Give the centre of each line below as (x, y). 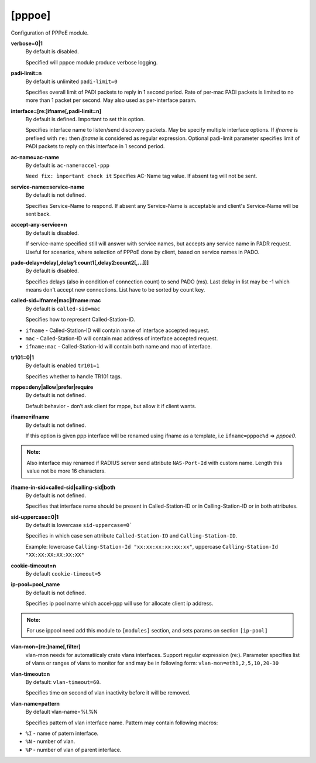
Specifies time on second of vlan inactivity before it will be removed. (108, 693)
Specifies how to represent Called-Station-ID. (80, 320)
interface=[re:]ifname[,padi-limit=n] (56, 111)
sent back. (38, 214)
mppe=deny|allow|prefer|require (52, 387)
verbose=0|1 (27, 43)
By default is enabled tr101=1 (62, 365)
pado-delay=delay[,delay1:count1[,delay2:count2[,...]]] (80, 262)
